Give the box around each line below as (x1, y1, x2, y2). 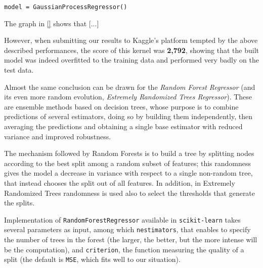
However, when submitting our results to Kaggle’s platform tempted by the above (4, 35, 258, 45)
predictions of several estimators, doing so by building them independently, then (4, 111, 252, 122)
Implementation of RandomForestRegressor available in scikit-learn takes (4, 214, 241, 225)
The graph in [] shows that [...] (4, 18, 99, 28)
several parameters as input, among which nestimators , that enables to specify (4, 224, 251, 235)
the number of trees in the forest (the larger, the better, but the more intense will (4, 234, 257, 245)
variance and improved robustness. (4, 131, 111, 141)
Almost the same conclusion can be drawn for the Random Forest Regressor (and (4, 81, 255, 92)
